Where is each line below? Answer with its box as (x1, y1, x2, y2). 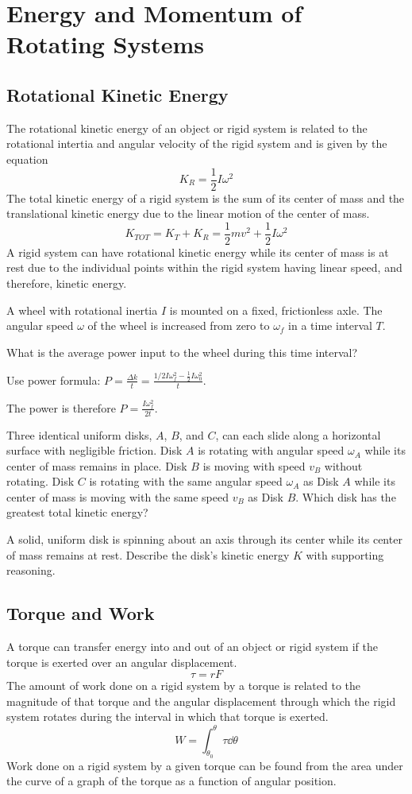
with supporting (306, 546, 384, 563)
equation (6, 150, 48, 167)
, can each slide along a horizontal (215, 426, 381, 443)
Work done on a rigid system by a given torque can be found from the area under (6, 757, 403, 773)
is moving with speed (202, 457, 306, 474)
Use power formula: (6, 371, 101, 388)
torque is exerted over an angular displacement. (6, 653, 237, 670)
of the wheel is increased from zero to (87, 317, 270, 334)
